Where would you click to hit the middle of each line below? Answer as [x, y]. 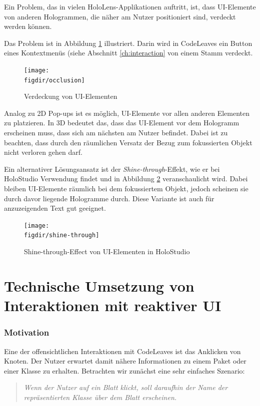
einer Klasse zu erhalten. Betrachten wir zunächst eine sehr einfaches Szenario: [124, 370]
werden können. [28, 26]
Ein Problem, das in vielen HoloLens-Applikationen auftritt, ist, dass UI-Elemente [130, 6]
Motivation [27, 332]
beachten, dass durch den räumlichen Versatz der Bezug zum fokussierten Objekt [128, 142]
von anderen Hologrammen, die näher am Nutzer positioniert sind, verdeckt [120, 16]
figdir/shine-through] [62, 235]
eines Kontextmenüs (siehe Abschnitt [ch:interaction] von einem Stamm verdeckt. [128, 53]
